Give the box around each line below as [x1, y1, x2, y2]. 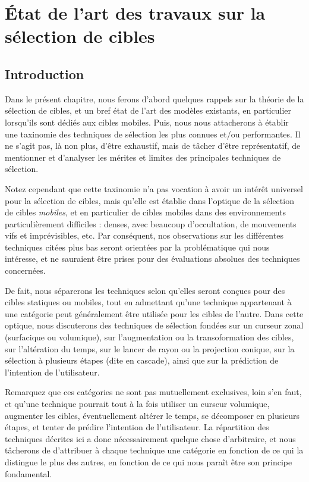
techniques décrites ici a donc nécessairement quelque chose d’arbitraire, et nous [5, 432, 296, 445]
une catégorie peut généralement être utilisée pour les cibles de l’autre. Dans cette [5, 307, 304, 320]
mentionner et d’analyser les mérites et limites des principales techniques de [5, 151, 281, 163]
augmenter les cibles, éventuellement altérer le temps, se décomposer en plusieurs [5, 409, 300, 421]
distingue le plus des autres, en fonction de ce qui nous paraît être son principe [5, 455, 292, 468]
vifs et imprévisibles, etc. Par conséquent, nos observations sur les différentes [5, 229, 283, 242]
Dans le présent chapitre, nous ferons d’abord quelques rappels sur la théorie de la [5, 92, 304, 105]
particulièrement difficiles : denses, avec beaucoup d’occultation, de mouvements [5, 217, 297, 230]
